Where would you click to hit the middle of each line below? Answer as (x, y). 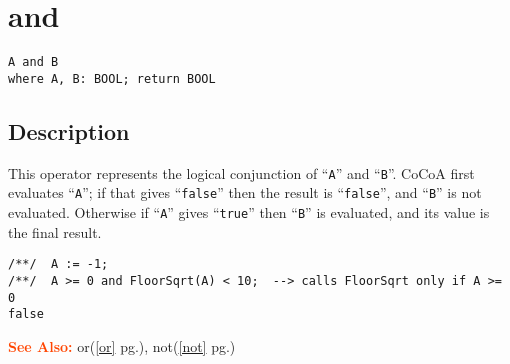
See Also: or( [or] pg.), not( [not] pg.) (122, 345)
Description (69, 130)
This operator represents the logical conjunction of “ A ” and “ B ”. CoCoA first (241, 172)
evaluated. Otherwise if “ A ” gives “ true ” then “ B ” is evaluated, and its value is (249, 211)
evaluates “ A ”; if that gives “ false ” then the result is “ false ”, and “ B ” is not (245, 192)
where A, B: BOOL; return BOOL (112, 78)
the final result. (55, 231)
